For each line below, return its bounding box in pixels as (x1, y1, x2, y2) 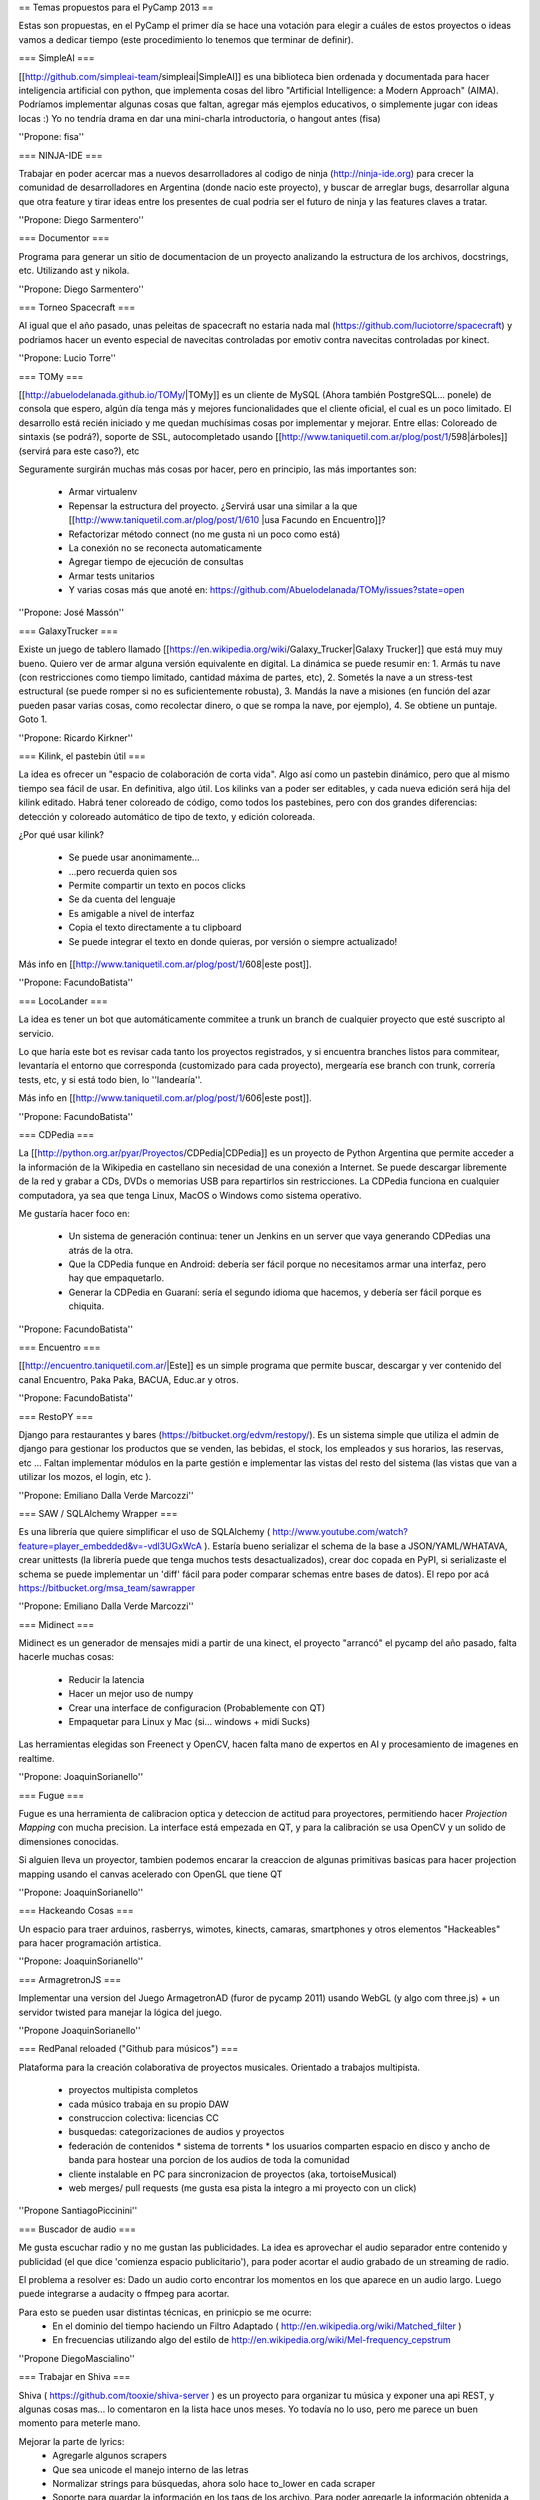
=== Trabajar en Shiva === (18, 2371, 131, 2383)
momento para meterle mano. (18, 2417, 141, 2429)
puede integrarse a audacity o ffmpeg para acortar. (18, 2288, 230, 2300)
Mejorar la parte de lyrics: (18, 2435, 125, 2447)
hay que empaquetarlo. (68, 1272, 165, 1284)
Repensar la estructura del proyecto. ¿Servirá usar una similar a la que (68, 500, 358, 512)
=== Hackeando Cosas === (18, 1905, 134, 1917)
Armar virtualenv (68, 486, 138, 498)
